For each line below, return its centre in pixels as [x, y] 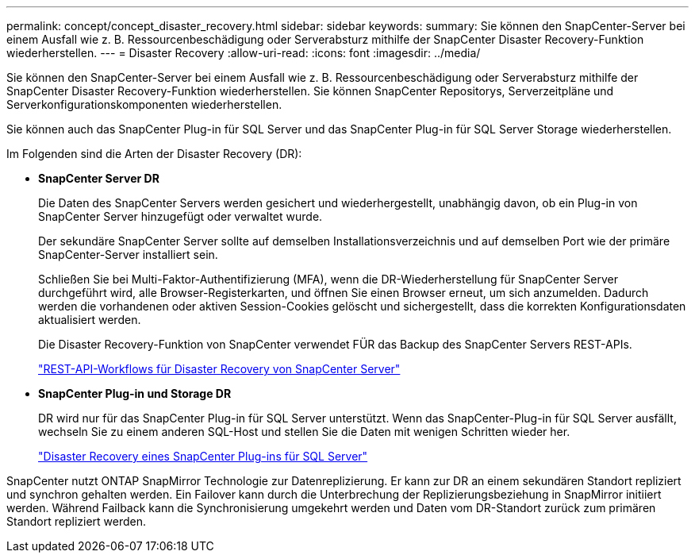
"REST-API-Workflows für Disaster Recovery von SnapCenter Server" [219, 369]
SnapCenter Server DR [99, 178]
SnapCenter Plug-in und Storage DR [135, 393]
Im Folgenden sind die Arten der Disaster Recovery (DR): [154, 154]
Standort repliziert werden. [77, 521]
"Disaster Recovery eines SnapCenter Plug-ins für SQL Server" [203, 456]
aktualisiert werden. [90, 320]
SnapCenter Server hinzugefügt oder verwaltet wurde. [180, 216]
